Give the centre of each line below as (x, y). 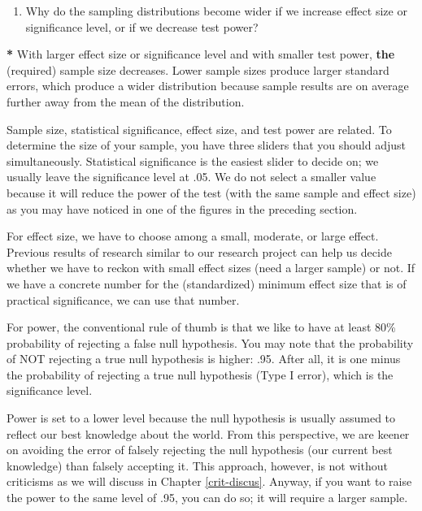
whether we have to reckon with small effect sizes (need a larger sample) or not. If (211, 268)
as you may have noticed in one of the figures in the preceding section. (182, 208)
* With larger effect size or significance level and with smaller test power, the (201, 54)
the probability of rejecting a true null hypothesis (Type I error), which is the (200, 374)
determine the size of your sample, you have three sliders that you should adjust (206, 145)
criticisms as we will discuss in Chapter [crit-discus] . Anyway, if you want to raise (209, 481)
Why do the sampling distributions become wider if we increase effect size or (216, 11)
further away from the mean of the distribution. (126, 101)
